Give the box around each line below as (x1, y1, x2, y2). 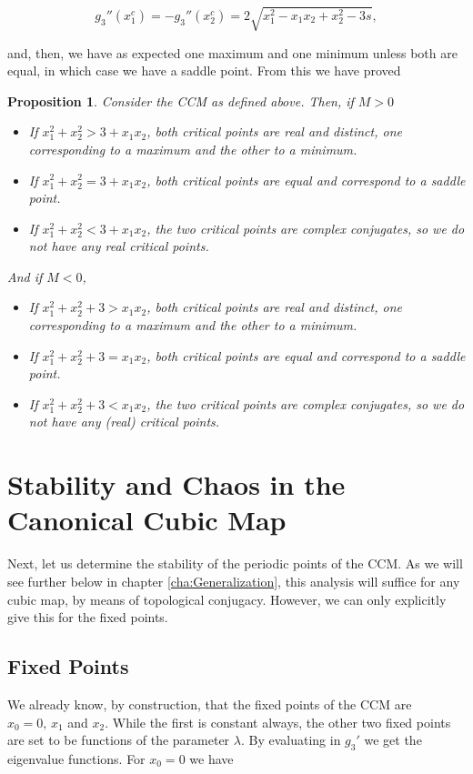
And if (7, 266, 43, 286)
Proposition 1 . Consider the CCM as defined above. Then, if (7, 91, 354, 110)
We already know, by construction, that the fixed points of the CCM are (7, 694, 412, 713)
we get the (364, 730, 422, 749)
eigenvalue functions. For (7, 749, 146, 768)
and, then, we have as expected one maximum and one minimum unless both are (7, 43, 458, 62)
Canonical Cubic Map (7, 501, 287, 538)
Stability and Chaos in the (7, 466, 346, 503)
